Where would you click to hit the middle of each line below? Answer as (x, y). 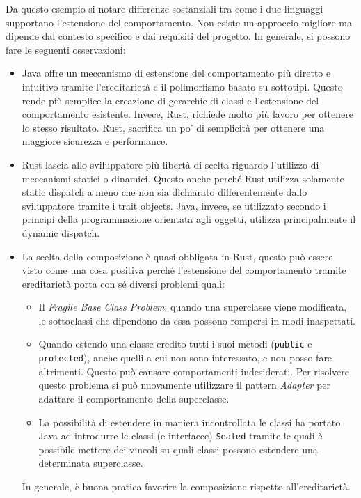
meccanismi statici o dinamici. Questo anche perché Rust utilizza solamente (183, 178)
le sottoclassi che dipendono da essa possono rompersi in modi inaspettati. (197, 320)
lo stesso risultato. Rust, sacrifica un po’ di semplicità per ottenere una (173, 127)
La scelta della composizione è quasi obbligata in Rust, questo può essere (177, 256)
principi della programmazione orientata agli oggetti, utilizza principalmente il (189, 219)
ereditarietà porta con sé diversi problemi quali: (123, 283)
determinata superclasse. (91, 463)
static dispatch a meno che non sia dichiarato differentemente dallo (165, 192)
